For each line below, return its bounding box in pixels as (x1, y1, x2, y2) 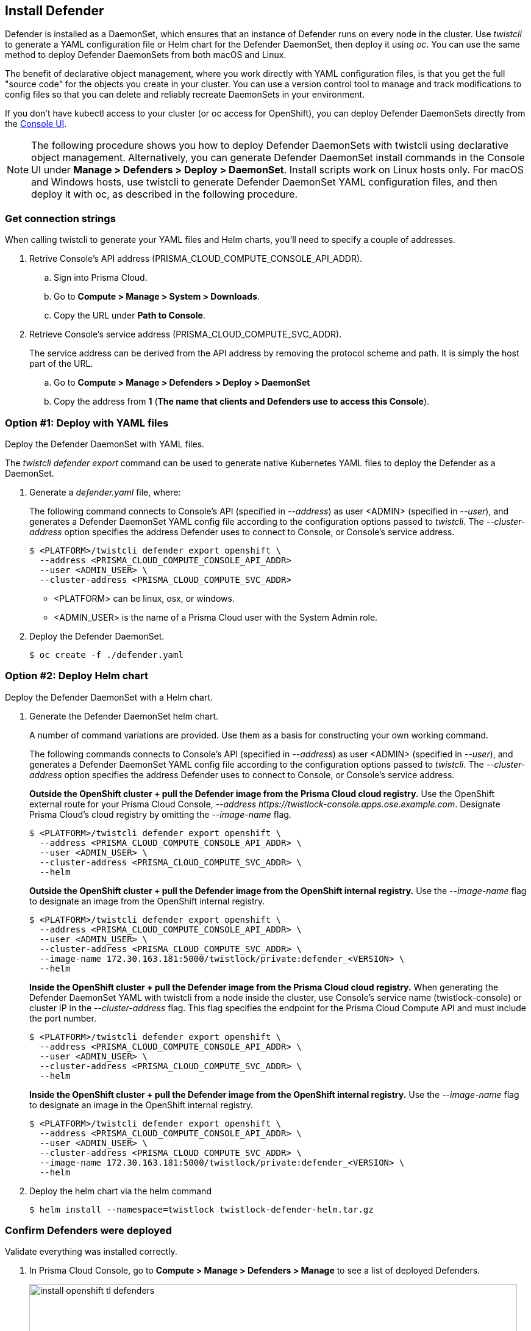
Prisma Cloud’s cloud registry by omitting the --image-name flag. (29, 809, 291, 820)
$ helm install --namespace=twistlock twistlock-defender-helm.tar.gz (29, 1204, 374, 1214)
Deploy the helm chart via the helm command (29, 1185, 212, 1196)
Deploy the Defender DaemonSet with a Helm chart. (5, 691, 213, 702)
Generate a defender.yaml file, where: (29, 486, 181, 497)
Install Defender (5, 3, 104, 18)
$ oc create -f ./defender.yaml (29, 649, 184, 660)
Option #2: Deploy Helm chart (5, 669, 148, 682)
